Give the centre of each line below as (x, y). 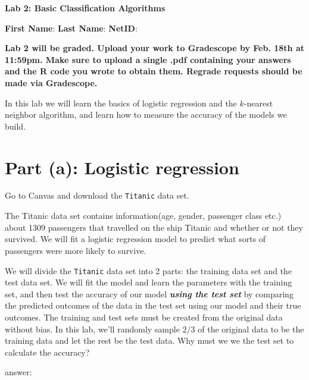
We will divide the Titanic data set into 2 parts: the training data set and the (149, 270)
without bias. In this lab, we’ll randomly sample (92, 329)
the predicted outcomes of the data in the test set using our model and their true (153, 305)
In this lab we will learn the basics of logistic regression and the (121, 103)
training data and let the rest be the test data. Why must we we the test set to (149, 340)
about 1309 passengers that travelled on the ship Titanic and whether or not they (154, 227)
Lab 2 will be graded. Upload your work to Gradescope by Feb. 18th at (154, 48)
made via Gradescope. (51, 82)
